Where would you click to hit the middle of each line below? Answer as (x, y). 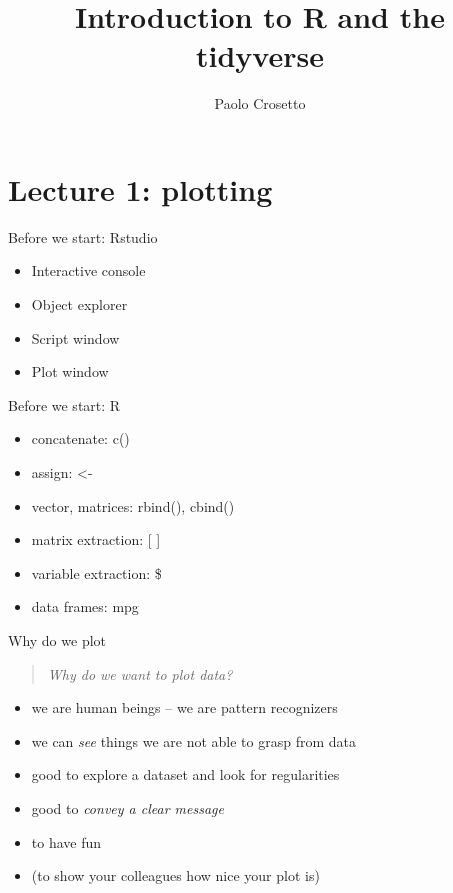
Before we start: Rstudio (83, 236)
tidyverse (260, 55)
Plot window (70, 371)
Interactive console (88, 270)
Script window (75, 337)
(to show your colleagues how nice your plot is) (175, 875)
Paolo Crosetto (260, 103)
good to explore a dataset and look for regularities (185, 774)
